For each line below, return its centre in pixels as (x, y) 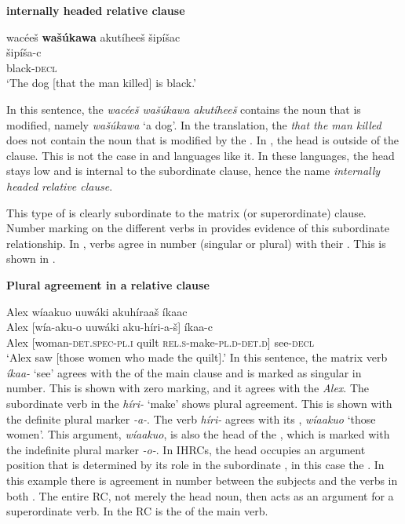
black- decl (32, 67)
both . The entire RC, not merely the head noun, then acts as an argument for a (200, 495)
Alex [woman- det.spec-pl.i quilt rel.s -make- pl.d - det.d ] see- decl (160, 342)
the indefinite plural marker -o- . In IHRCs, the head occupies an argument (186, 449)
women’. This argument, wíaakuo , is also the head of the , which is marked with (198, 434)
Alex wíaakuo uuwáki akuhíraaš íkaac (97, 311)
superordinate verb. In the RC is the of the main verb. (137, 511)
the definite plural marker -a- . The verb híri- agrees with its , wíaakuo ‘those (191, 418)
